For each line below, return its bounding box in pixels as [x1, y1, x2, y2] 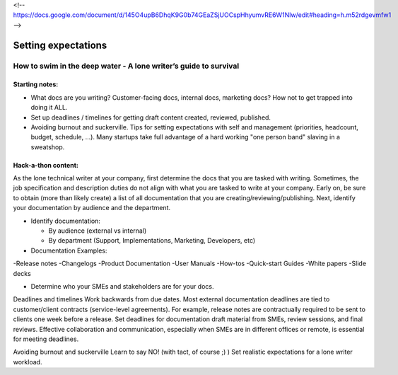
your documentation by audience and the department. [13, 204, 171, 212]
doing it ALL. [30, 103, 68, 112]
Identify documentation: [30, 217, 100, 225]
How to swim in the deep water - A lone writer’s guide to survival [13, 61, 240, 71]
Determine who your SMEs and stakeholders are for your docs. [30, 282, 215, 290]
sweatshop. [30, 142, 65, 151]
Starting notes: [13, 80, 59, 88]
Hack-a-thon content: [13, 161, 79, 169]
